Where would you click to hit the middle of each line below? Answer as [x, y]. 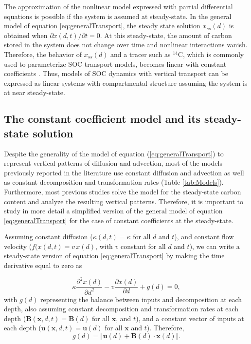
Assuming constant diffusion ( [48, 237]
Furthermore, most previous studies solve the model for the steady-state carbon [123, 191]
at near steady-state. [35, 92]
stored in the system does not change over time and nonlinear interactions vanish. [126, 45]
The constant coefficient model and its [102, 119]
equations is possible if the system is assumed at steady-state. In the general [118, 16]
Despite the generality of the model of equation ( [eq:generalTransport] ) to [114, 153]
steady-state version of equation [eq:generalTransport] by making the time [114, 256]
